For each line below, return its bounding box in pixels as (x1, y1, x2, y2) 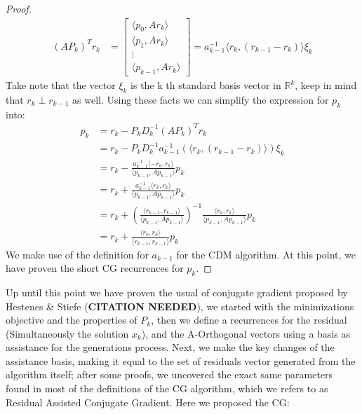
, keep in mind (295, 78, 357, 92)
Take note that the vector (6, 78, 116, 92)
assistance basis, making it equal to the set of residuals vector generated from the (6, 353, 356, 368)
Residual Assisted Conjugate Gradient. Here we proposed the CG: (6, 394, 290, 409)
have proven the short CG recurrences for (6, 261, 184, 275)
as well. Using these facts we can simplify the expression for (72, 92, 329, 106)
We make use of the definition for (6, 247, 149, 261)
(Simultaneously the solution (6, 326, 129, 340)
